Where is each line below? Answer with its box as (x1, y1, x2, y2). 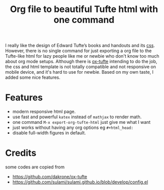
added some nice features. (5, 74, 60, 81)
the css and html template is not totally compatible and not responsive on (5, 64, 156, 70)
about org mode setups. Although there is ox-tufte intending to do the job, (5, 59, 157, 65)
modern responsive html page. (12, 109, 76, 115)
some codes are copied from (5, 164, 65, 170)
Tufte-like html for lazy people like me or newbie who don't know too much (5, 53, 159, 59)
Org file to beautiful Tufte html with (9, 4, 158, 15)
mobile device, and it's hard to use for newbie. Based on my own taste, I (5, 69, 154, 75)
